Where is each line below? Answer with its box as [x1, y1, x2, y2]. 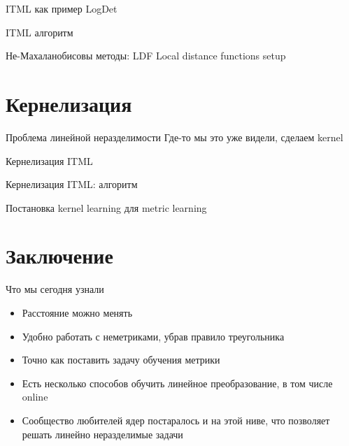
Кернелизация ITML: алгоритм [6, 177, 138, 192]
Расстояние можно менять [22, 305, 133, 319]
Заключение [6, 241, 113, 270]
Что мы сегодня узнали [6, 282, 104, 296]
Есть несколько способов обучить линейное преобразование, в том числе [22, 375, 333, 390]
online [22, 389, 48, 404]
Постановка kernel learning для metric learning [6, 200, 207, 215]
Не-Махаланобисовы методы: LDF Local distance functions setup [6, 48, 286, 63]
